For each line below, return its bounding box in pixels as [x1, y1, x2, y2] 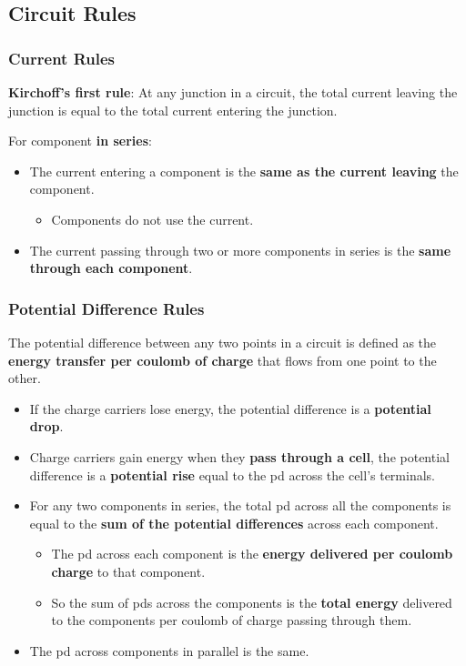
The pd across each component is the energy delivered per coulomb [51, 544, 453, 563]
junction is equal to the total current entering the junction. [8, 100, 338, 119]
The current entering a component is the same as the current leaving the [29, 161, 459, 180]
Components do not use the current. [51, 209, 254, 228]
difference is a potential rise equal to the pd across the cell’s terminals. [29, 465, 435, 484]
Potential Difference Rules [8, 297, 205, 319]
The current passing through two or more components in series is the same [29, 240, 451, 259]
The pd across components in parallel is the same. [29, 641, 309, 660]
